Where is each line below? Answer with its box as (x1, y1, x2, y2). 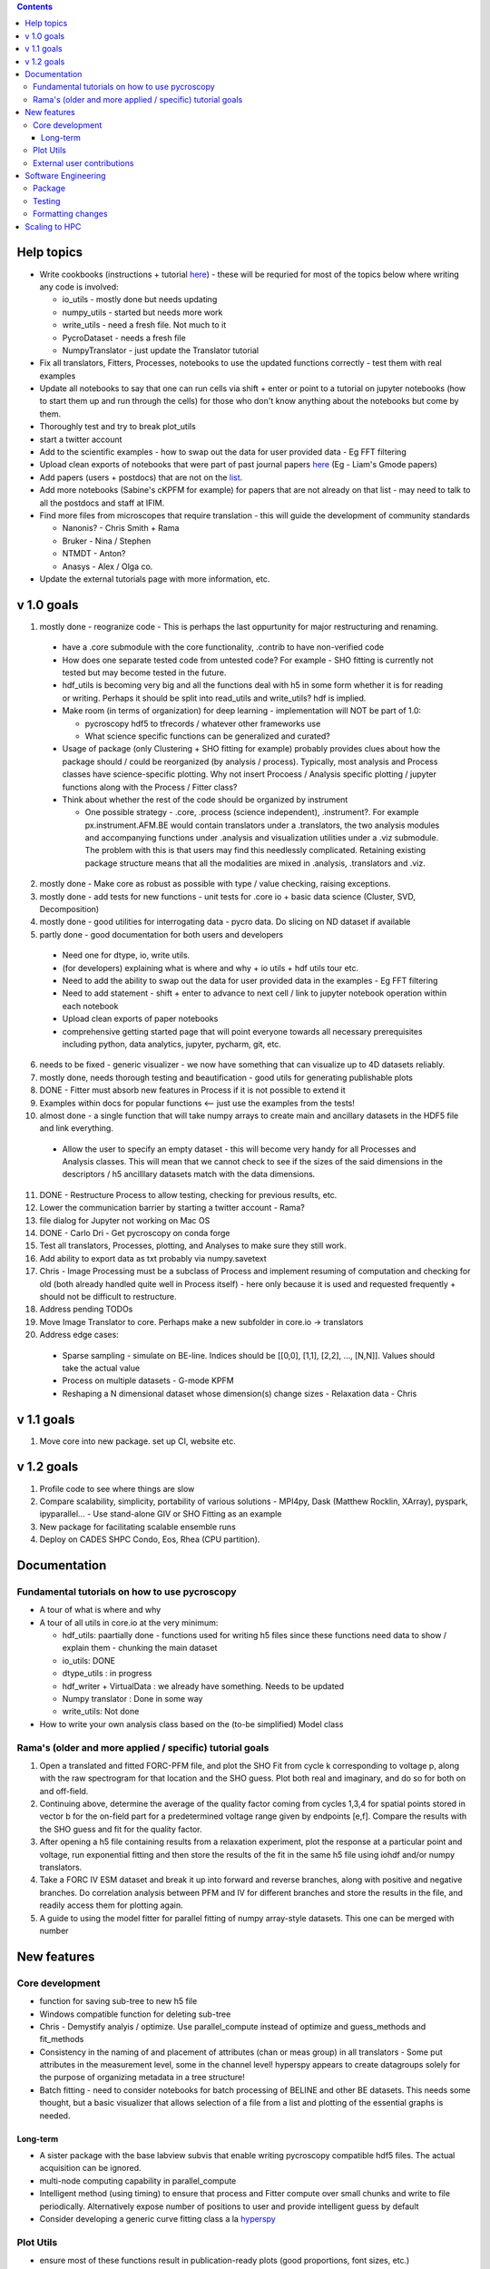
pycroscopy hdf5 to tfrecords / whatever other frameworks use (84, 718, 321, 729)
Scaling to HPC (24, 221, 82, 231)
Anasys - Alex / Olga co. (62, 561, 153, 572)
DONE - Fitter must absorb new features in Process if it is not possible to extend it (39, 1085, 346, 1095)
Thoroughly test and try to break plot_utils (39, 421, 197, 432)
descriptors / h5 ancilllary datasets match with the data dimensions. (62, 1169, 316, 1180)
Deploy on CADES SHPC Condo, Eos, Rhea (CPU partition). (39, 1534, 260, 1545)
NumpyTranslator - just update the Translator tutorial (62, 345, 259, 356)
